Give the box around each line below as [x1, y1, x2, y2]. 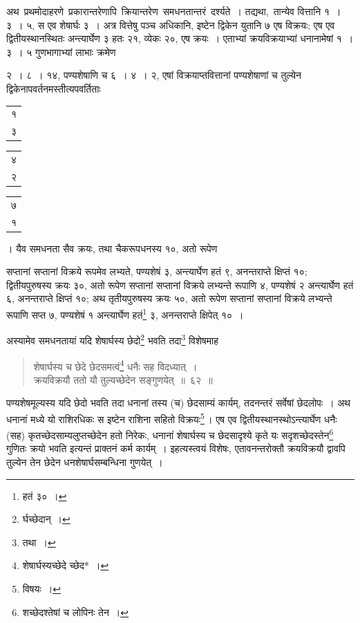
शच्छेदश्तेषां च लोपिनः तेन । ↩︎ [22, 604, 129, 619]
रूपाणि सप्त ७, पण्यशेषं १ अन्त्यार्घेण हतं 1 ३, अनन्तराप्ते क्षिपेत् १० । [6, 306, 244, 322]
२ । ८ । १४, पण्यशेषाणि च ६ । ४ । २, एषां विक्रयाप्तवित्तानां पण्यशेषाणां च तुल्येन [6, 68, 301, 82]
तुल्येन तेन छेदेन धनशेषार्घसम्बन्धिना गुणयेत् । [6, 455, 163, 469]
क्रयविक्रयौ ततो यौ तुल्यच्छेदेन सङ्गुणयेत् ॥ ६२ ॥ [33, 372, 213, 387]
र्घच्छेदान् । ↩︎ [22, 512, 70, 526]
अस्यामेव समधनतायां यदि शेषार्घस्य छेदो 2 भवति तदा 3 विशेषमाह [6, 331, 218, 347]
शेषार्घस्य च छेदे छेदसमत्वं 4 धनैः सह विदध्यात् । [33, 357, 198, 373]
